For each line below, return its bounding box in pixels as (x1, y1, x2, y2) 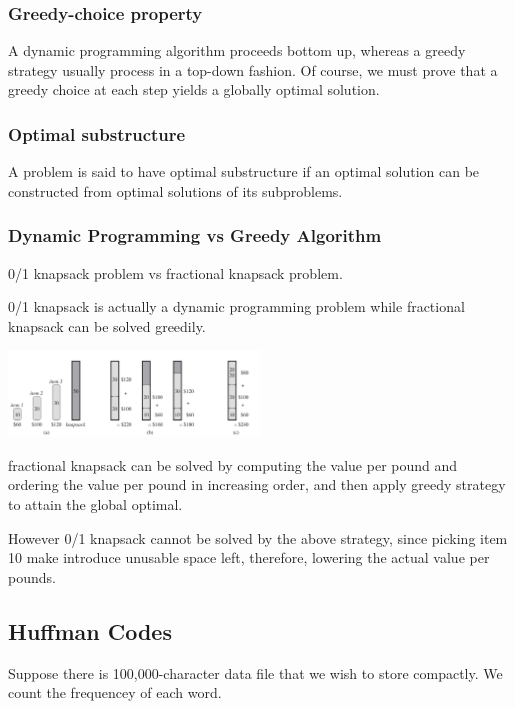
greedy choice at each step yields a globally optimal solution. (8, 79, 380, 100)
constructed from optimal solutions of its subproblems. (8, 180, 343, 201)
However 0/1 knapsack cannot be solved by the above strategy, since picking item (8, 527, 508, 548)
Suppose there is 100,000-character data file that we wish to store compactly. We (8, 662, 503, 683)
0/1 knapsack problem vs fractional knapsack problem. (8, 262, 343, 283)
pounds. (8, 566, 56, 587)
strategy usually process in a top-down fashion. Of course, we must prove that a (8, 59, 498, 80)
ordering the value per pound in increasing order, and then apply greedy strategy (8, 474, 506, 495)
